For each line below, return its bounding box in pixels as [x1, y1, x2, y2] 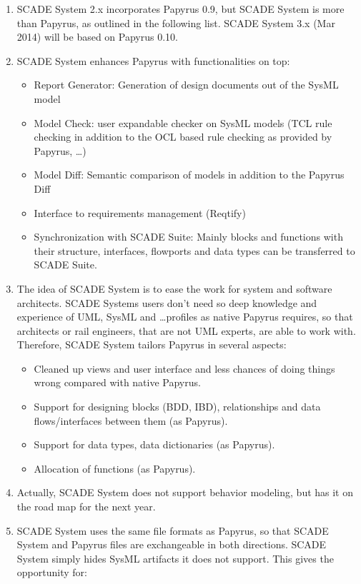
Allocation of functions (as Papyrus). [34, 460, 196, 475]
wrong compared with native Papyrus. [34, 375, 201, 390]
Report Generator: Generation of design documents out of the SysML [34, 77, 339, 92]
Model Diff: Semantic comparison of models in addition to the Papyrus [34, 167, 345, 182]
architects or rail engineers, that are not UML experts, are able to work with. [16, 323, 356, 338]
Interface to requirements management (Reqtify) [34, 205, 246, 220]
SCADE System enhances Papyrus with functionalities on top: [16, 53, 290, 68]
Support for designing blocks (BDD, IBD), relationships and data [34, 399, 321, 414]
